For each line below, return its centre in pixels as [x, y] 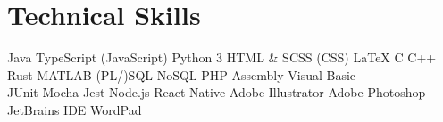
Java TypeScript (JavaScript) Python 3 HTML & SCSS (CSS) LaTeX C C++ [222, 57]
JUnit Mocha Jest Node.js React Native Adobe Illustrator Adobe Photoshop [217, 92]
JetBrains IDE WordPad [75, 109]
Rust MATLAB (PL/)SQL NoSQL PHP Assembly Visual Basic [182, 74]
